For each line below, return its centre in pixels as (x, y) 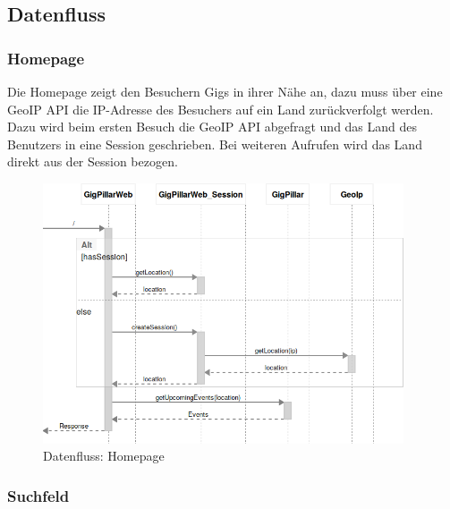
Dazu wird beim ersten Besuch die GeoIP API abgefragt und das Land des (212, 127)
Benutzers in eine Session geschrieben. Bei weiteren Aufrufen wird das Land (215, 144)
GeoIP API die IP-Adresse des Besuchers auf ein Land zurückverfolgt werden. (221, 109)
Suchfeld (38, 495)
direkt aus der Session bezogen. (93, 161)
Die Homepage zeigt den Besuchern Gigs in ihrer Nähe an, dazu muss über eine (225, 91)
